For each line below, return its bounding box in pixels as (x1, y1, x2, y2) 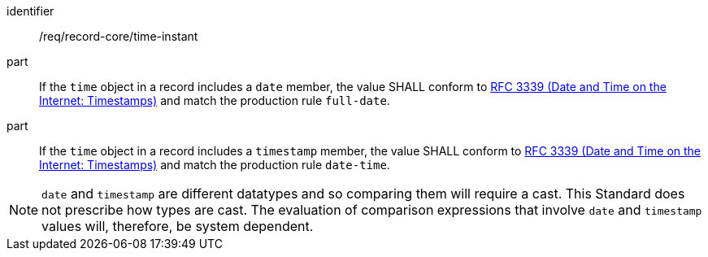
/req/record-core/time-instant (39, 29, 198, 43)
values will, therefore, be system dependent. (41, 218, 314, 234)
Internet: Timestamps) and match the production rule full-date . (39, 94, 390, 107)
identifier (7, 4, 54, 18)
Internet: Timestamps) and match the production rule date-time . (39, 158, 390, 172)
